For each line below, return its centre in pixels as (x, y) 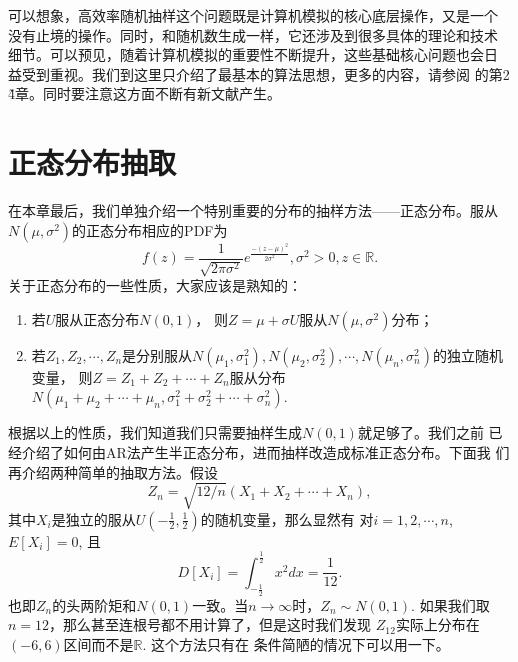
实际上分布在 (437, 624)
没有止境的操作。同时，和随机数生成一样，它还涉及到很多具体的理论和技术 (253, 34)
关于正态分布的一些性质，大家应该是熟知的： (155, 285)
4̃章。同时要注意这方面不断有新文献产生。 (144, 93)
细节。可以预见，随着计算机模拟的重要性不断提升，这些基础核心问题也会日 (253, 54)
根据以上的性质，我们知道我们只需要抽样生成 (155, 432)
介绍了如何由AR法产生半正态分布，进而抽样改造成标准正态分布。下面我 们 (265, 451)
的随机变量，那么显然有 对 (287, 518)
